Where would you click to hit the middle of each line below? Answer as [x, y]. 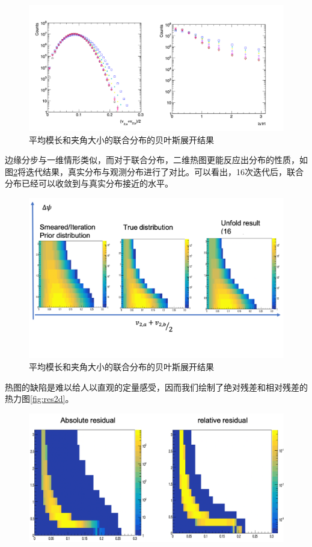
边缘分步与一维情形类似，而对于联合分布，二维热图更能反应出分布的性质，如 [156, 160]
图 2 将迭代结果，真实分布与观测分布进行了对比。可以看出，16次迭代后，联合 [154, 171]
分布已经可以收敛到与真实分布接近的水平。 [89, 183]
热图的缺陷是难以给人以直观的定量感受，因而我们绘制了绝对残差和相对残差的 [156, 387]
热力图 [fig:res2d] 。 [39, 399]
